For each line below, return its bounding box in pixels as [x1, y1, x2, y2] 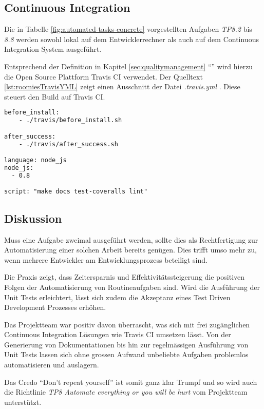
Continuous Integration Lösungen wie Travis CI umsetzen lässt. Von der [4, 329, 231, 340]
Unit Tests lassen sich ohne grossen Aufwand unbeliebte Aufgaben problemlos [4, 349, 249, 360]
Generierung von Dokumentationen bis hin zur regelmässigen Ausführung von [4, 339, 249, 349]
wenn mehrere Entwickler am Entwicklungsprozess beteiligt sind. [4, 254, 208, 265]
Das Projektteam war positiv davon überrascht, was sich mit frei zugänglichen [4, 319, 250, 329]
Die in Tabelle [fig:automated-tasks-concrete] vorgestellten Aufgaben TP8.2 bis [4, 24, 252, 34]
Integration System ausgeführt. [4, 44, 102, 54]
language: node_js [4, 157, 67, 164]
